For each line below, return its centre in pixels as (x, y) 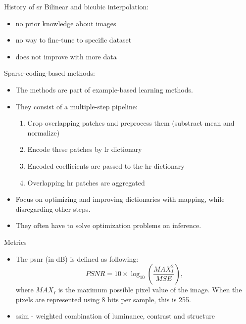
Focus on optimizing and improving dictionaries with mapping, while (120, 199)
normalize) (44, 132)
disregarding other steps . (53, 208)
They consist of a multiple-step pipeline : (76, 106)
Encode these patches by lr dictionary (85, 149)
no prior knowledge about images (66, 23)
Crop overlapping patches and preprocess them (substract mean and (131, 123)
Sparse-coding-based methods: (49, 73)
